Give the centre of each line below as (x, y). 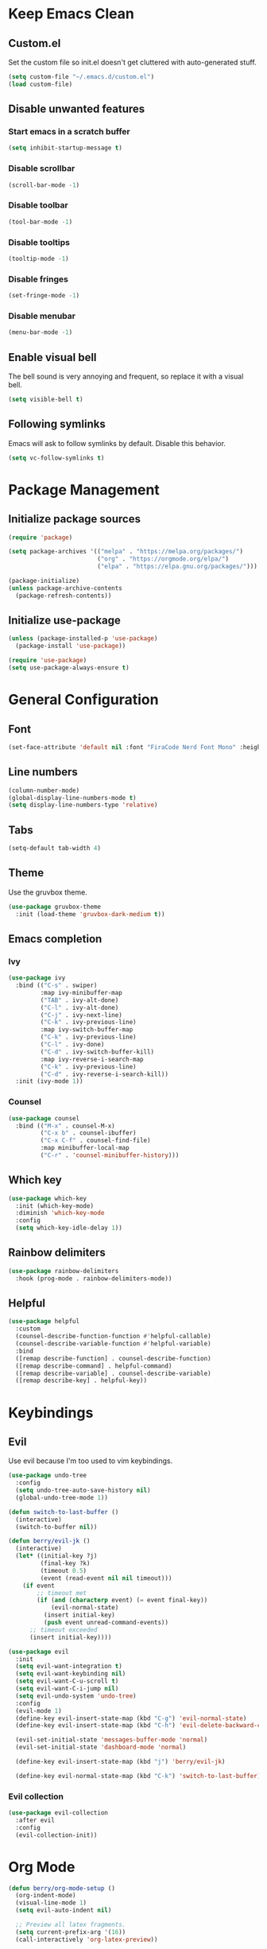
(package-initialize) (44, 581)
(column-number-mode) (44, 790)
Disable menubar (42, 316)
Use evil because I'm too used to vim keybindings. (91, 1461)
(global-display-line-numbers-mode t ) (72, 798)
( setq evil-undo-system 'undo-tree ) (76, 1696)
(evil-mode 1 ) (39, 1710)
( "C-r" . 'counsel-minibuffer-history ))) (110, 1155)
